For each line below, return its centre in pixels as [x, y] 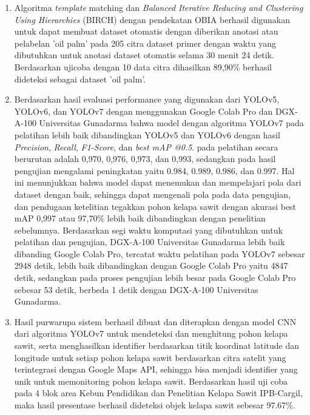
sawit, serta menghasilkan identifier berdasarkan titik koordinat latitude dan [157, 346]
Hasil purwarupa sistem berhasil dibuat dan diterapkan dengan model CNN [155, 321]
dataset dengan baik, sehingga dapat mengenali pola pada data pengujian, [153, 194]
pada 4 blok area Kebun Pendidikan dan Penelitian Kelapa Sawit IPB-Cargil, [158, 393]
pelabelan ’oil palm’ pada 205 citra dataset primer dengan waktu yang [145, 43]
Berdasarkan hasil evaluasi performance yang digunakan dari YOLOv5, [147, 99]
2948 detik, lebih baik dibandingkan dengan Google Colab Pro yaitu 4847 [151, 265]
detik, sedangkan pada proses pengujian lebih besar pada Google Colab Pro [155, 278]
